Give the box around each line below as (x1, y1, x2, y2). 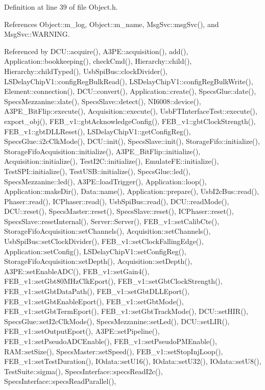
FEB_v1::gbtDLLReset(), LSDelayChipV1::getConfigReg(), (4, 126, 191, 136)
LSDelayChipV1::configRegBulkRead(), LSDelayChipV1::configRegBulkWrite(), (4, 76, 253, 86)
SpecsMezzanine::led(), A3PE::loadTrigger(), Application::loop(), (4, 176, 207, 186)
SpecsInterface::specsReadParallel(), (4, 376, 116, 386)
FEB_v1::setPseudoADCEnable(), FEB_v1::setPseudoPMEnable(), (4, 336, 217, 346)
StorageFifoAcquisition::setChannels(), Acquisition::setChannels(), (4, 226, 211, 236)
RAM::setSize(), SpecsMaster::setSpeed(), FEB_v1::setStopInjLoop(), (4, 346, 223, 356)
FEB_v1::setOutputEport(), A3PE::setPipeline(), (4, 326, 160, 336)
